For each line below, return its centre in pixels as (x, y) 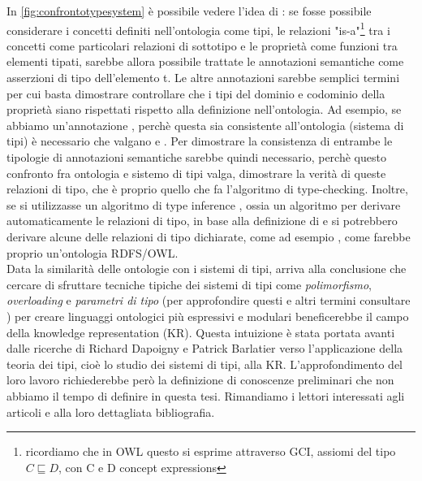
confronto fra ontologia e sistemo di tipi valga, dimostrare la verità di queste (196, 173)
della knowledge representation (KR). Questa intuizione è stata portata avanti (201, 332)
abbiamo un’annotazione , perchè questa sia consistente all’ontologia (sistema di (205, 125)
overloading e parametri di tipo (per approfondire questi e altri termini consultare (209, 300)
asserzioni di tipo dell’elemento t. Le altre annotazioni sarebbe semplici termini (203, 78)
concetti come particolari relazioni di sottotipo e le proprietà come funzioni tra (202, 45)
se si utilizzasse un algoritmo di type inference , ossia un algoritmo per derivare (204, 204)
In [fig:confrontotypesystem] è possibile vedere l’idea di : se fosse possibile (189, 11)
